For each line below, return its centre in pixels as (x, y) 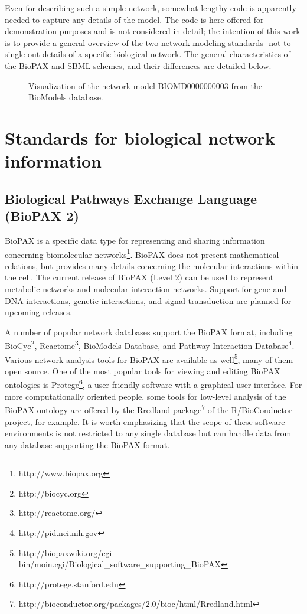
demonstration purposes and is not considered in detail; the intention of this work (153, 31)
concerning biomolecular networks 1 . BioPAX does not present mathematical (142, 253)
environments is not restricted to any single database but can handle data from (148, 433)
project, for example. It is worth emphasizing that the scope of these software (145, 421)
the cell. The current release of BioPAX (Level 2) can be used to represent (139, 277)
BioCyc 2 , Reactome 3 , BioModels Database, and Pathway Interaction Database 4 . (150, 344)
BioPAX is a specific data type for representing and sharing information (135, 240)
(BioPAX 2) (42, 216)
